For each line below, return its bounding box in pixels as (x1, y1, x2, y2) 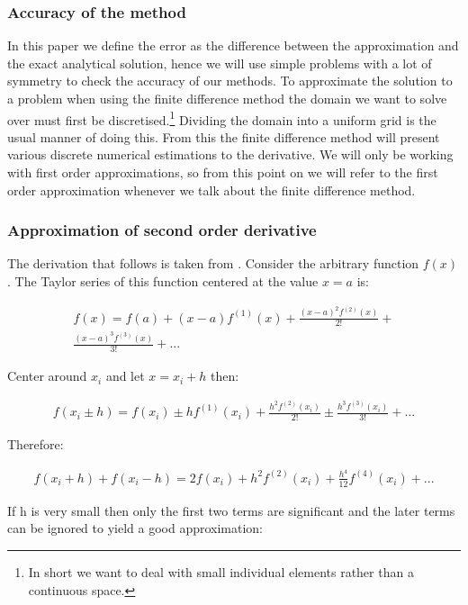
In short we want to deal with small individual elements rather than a (28, 562, 414, 581)
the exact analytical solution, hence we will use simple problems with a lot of (7, 53, 432, 72)
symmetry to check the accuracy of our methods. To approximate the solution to (7, 71, 453, 90)
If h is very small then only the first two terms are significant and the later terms (7, 501, 455, 519)
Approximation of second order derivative (7, 219, 317, 241)
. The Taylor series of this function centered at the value (7, 272, 319, 291)
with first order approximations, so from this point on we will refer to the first (7, 163, 438, 182)
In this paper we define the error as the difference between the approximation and (7, 36, 459, 55)
